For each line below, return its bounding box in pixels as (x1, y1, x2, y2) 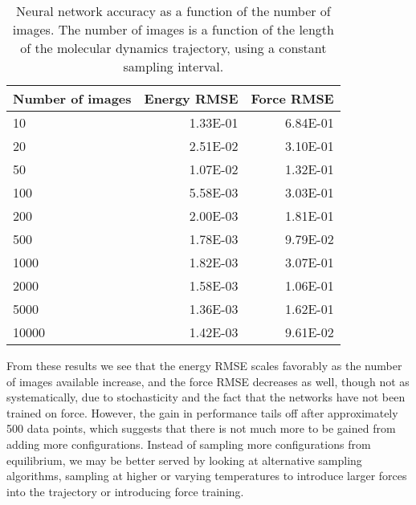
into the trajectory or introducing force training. (6, 483, 244, 499)
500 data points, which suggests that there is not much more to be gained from (6, 420, 396, 437)
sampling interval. (123, 57, 224, 75)
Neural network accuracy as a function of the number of (15, 2, 331, 20)
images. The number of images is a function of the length (12, 20, 334, 39)
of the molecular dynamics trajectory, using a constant (20, 39, 327, 57)
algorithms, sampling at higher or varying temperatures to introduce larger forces (6, 467, 407, 484)
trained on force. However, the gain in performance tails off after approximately (6, 404, 398, 421)
